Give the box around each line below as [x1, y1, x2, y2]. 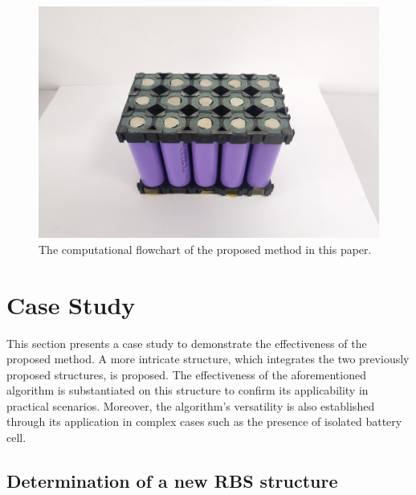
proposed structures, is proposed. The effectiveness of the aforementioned [6, 366, 366, 382]
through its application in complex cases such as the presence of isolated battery [6, 413, 402, 430]
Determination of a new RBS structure [6, 468, 338, 493]
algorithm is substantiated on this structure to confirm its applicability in [6, 382, 369, 399]
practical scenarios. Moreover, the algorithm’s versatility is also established [6, 397, 375, 414]
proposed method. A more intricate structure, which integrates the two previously [6, 350, 410, 367]
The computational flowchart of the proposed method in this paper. [39, 240, 372, 257]
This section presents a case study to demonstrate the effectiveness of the [6, 334, 367, 351]
